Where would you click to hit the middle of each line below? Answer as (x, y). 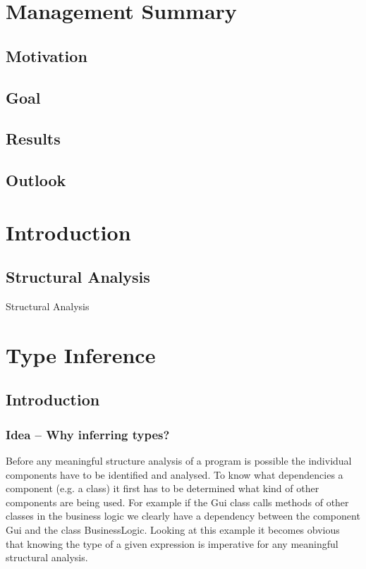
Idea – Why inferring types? (88, 434)
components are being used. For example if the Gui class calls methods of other (177, 502)
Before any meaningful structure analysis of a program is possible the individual (179, 461)
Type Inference (81, 354)
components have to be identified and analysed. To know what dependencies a (175, 474)
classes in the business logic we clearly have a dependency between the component (183, 516)
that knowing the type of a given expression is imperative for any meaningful (172, 543)
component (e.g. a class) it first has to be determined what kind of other (163, 488)
